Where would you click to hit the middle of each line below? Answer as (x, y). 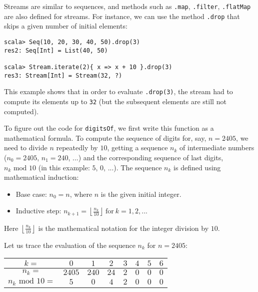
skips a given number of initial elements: (66, 26)
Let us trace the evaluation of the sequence (70, 245)
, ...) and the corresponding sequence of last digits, (146, 157)
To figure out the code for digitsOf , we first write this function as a (109, 128)
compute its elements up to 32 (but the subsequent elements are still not (115, 101)
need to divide (26, 148)
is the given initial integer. (141, 194)
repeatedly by (77, 148)
